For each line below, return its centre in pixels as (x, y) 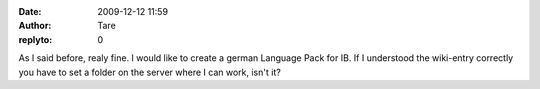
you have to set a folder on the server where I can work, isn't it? (150, 72)
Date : (30, 11)
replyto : (35, 39)
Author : (35, 26)
